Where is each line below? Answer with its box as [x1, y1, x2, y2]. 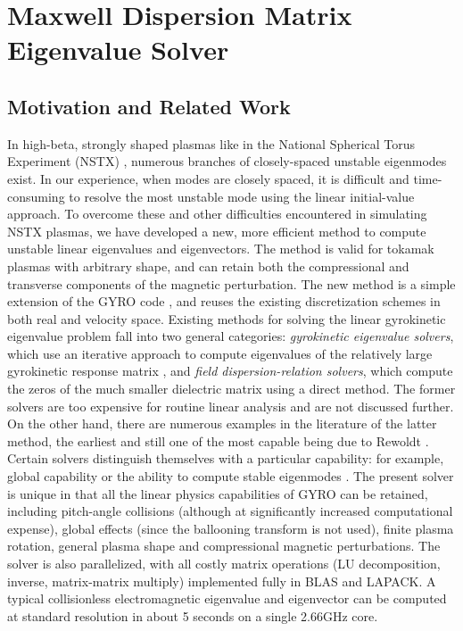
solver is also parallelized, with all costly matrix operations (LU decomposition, [7, 554, 441, 573]
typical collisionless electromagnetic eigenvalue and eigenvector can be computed [7, 589, 447, 608]
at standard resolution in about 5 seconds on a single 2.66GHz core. [7, 606, 378, 625]
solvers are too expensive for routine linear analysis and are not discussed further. [7, 396, 454, 415]
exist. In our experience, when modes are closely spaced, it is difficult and [7, 169, 409, 187]
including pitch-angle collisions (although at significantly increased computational [7, 502, 453, 520]
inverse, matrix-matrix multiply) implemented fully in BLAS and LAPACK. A [7, 571, 436, 590]
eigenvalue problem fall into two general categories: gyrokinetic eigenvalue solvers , [7, 327, 454, 345]
